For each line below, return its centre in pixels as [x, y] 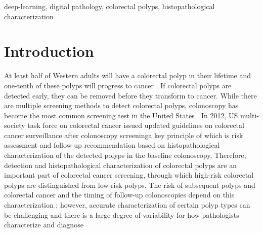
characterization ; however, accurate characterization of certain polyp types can [127, 205]
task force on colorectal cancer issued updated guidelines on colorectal [136, 125]
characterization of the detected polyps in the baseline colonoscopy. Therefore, [125, 155]
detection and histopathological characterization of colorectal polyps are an [120, 165]
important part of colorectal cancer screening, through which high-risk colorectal [129, 175]
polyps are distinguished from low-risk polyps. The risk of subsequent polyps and [130, 185]
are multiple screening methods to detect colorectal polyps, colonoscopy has [121, 105]
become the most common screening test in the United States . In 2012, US [121, 115]
